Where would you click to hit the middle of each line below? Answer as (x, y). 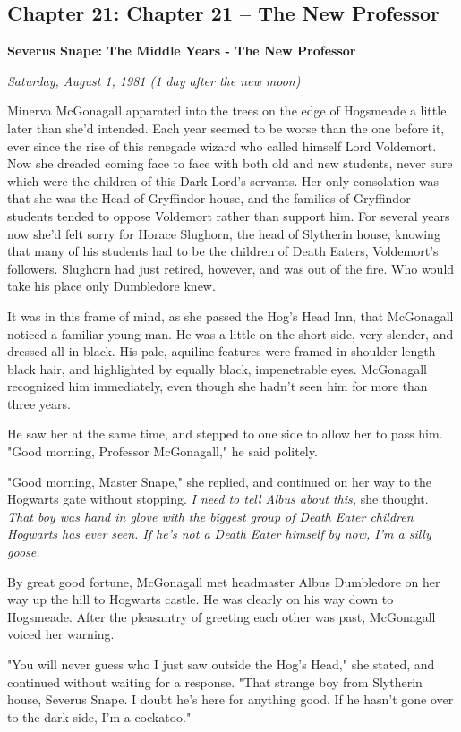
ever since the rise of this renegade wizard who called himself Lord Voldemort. (222, 145)
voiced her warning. (61, 634)
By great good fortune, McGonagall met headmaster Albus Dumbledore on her (224, 581)
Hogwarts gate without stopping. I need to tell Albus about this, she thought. (218, 499)
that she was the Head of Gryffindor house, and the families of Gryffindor (209, 198)
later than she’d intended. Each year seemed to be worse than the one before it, (226, 128)
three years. (39, 403)
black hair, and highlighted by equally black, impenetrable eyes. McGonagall (217, 368)
